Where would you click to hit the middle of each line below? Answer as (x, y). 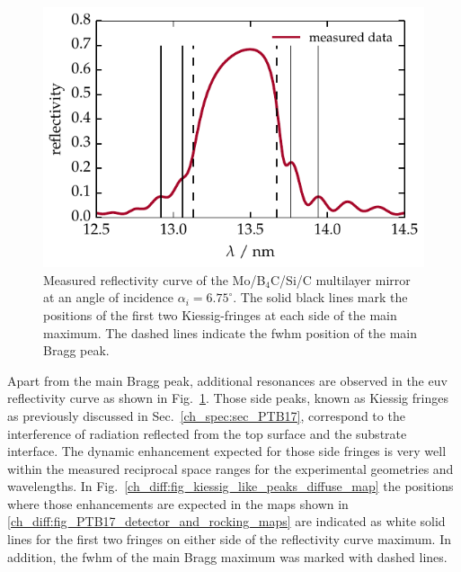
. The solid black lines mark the (320, 297)
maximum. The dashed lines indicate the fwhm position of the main (230, 332)
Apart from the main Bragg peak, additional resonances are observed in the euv (227, 380)
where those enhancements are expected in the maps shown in (178, 503)
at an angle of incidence (109, 297)
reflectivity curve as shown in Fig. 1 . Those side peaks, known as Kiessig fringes (228, 398)
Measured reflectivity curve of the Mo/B (155, 279)
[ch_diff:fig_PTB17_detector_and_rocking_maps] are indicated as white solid (226, 521)
